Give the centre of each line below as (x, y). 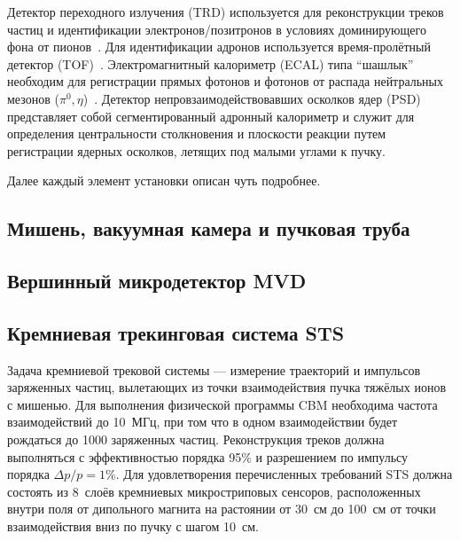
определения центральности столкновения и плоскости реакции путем (197, 133)
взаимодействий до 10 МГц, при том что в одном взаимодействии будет (203, 422)
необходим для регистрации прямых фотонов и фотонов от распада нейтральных (226, 81)
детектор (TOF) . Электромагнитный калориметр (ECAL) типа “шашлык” (211, 63)
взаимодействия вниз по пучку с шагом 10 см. (133, 526)
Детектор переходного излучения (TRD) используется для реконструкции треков (226, 12)
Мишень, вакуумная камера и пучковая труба (209, 228)
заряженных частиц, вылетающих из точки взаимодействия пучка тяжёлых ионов (227, 387)
